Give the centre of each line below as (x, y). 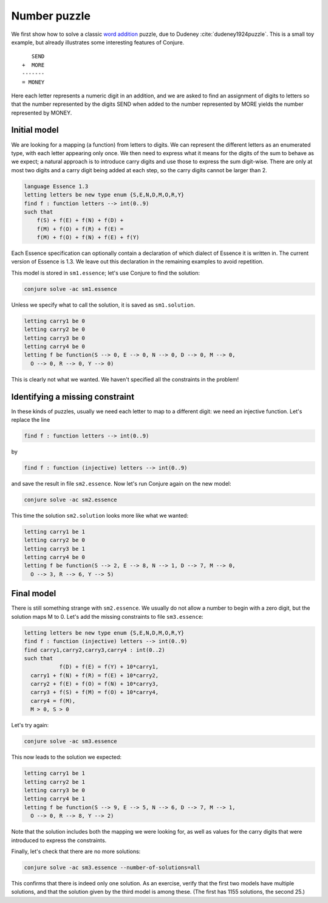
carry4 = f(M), (53, 701)
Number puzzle (51, 16)
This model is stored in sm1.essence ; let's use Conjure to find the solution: (106, 273)
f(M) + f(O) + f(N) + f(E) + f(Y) (88, 238)
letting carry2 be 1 (54, 782)
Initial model (35, 130)
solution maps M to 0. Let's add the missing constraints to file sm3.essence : (107, 616)
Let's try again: (30, 725)
